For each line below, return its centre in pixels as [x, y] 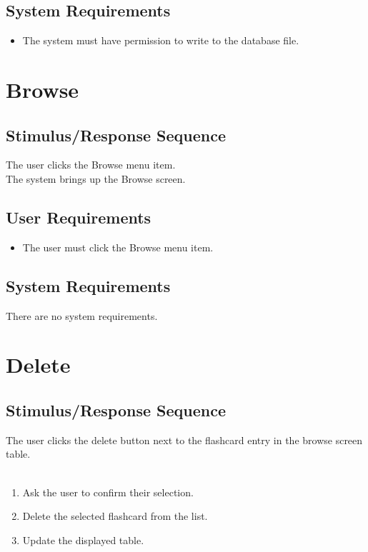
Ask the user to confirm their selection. [108, 492]
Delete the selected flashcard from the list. [115, 516]
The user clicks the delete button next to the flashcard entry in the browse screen [184, 440]
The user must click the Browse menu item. [118, 247]
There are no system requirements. [82, 315]
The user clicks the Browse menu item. [91, 165]
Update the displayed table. [83, 540]
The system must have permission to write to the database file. [161, 40]
